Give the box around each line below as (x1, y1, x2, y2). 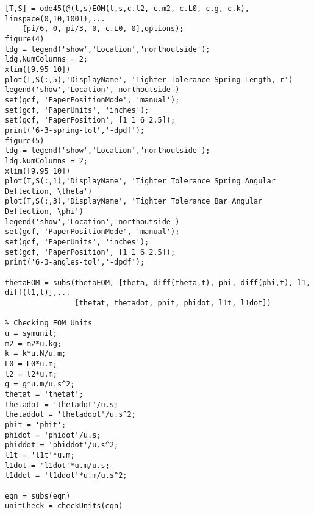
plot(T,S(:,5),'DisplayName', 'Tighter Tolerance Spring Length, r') (5, 75, 293, 84)
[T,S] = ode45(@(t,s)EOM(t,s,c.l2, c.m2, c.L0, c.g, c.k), (5, 4, 249, 13)
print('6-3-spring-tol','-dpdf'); (5, 126, 145, 135)
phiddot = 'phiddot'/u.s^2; (5, 441, 119, 450)
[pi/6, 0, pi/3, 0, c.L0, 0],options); (22, 24, 184, 34)
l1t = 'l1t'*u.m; (5, 450, 75, 460)
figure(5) (5, 136, 45, 145)
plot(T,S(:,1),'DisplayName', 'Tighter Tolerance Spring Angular (5, 177, 276, 186)
